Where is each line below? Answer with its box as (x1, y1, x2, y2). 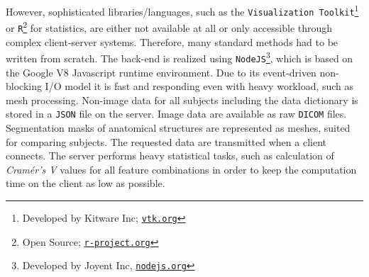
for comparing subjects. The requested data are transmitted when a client (6, 134, 326, 149)
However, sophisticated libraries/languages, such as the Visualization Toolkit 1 (6, 2, 359, 18)
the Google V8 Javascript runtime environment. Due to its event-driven (6, 64, 316, 79)
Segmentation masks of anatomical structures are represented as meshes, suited (6, 120, 351, 135)
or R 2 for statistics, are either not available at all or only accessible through (6, 18, 333, 35)
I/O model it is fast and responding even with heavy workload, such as (45, 79, 354, 94)
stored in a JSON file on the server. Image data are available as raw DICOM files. (6, 106, 347, 121)
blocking (6, 79, 42, 94)
